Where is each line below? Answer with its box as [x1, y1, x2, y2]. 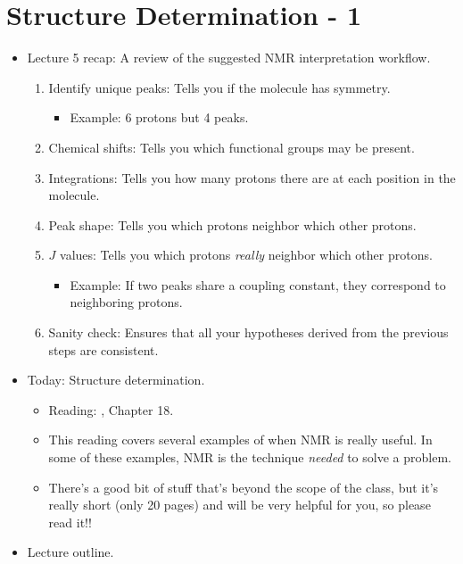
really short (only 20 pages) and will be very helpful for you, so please [48, 495, 431, 514]
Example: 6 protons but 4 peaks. [70, 108, 249, 127]
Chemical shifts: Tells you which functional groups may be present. [48, 137, 415, 156]
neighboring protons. [70, 293, 183, 311]
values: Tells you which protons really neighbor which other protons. [60, 245, 433, 264]
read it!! [48, 512, 92, 531]
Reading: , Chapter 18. [48, 400, 174, 419]
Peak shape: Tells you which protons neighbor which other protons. [48, 215, 417, 234]
